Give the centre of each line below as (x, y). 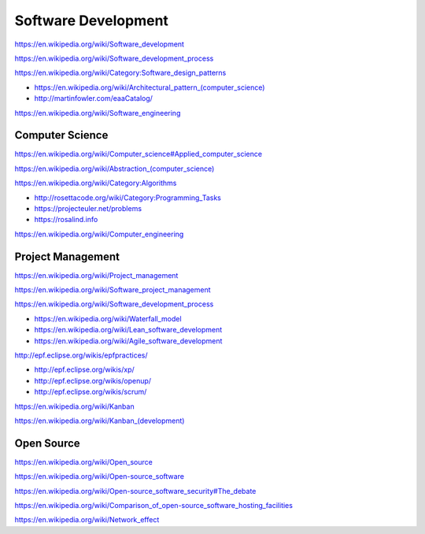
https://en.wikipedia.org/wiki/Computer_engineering (99, 234)
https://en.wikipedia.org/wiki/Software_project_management (113, 290)
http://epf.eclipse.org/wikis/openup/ (93, 380)
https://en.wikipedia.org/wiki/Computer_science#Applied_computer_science (139, 154)
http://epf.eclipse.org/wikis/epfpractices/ (81, 355)
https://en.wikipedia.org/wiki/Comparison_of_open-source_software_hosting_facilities (153, 506)
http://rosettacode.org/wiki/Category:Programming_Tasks (128, 198)
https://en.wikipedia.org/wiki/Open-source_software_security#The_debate (135, 491)
